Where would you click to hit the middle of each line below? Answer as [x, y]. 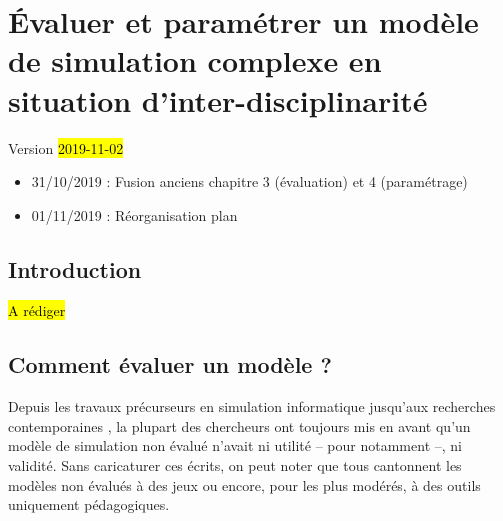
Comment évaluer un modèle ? [170, 364]
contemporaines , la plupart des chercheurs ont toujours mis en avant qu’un [239, 425]
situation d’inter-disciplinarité [218, 99]
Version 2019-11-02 [66, 147]
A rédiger [37, 310]
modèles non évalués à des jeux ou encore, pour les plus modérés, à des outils [244, 484]
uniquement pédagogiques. [89, 504]
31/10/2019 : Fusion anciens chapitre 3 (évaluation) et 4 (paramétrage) [249, 181]
